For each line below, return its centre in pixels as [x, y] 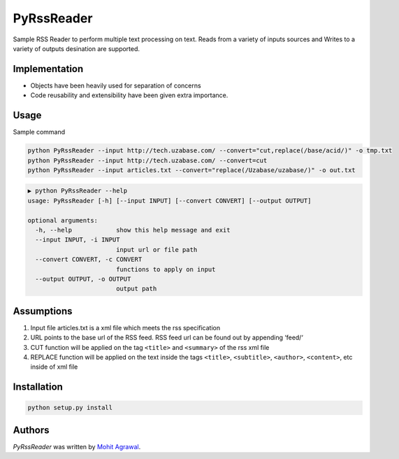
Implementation [48, 69]
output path [136, 289]
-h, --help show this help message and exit [133, 230]
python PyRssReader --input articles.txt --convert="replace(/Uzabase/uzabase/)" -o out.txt [191, 170]
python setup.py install [70, 408]
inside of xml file [54, 367]
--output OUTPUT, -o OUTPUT [83, 279]
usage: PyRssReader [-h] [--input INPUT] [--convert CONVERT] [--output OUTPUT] [169, 200]
